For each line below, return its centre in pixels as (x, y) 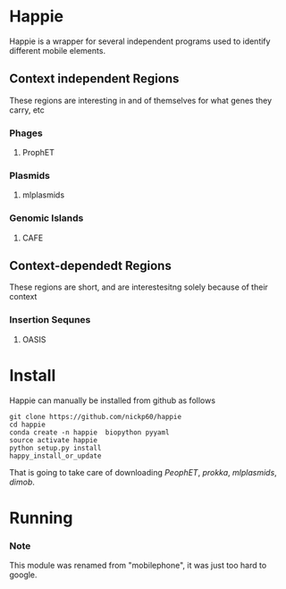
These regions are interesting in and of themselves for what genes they (141, 100)
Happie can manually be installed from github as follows (113, 400)
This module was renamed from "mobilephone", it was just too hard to (138, 566)
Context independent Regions (94, 79)
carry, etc (27, 110)
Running (41, 518)
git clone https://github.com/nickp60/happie (95, 417)
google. (23, 575)
